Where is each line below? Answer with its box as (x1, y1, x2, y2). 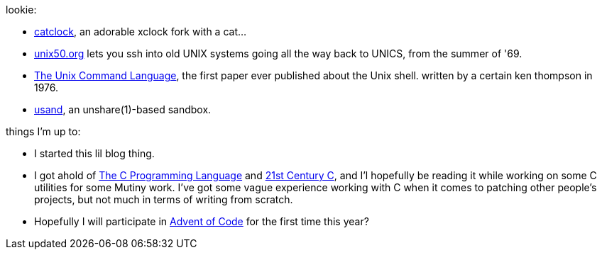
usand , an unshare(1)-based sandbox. (34, 103, 212, 115)
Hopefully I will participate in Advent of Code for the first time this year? (34, 215, 369, 227)
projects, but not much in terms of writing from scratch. (34, 193, 293, 205)
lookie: (6, 4, 37, 16)
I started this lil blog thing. (34, 147, 155, 159)
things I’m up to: (6, 125, 81, 137)
